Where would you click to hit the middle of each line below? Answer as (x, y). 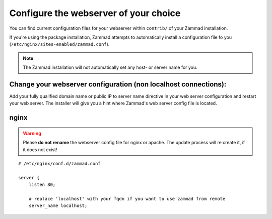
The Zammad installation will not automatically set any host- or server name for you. (110, 67)
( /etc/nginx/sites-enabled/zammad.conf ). (59, 44)
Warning (32, 133)
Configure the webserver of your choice (95, 13)
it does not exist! (40, 149)
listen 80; (42, 185)
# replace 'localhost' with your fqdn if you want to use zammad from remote (127, 199)
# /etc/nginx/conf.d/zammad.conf (59, 163)
